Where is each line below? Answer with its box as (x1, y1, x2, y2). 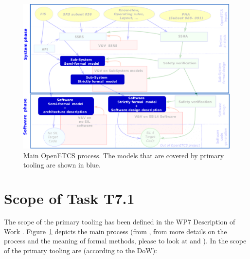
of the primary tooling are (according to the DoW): (4, 245, 157, 255)
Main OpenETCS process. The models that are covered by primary (23, 150, 224, 160)
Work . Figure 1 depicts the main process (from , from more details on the (4, 226, 227, 236)
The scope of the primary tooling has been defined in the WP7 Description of (4, 217, 235, 227)
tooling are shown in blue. (23, 160, 101, 170)
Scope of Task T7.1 (4, 188, 135, 208)
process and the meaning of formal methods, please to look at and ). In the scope (4, 236, 247, 246)
